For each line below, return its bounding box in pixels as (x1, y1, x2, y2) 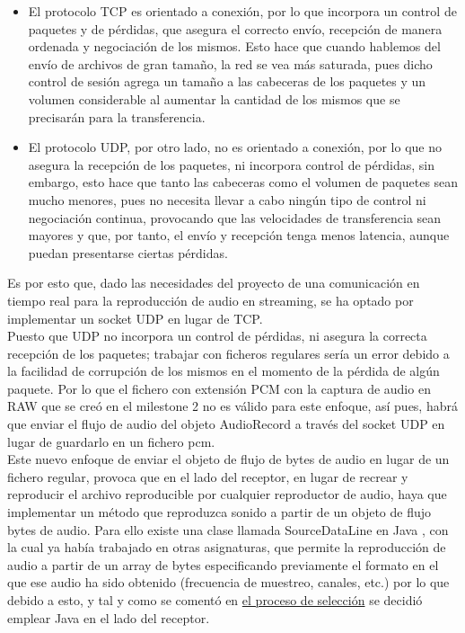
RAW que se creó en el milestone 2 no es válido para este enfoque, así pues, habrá (7, 397, 458, 415)
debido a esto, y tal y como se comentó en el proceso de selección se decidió (7, 591, 423, 609)
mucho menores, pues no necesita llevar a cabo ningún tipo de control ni (28, 190, 426, 209)
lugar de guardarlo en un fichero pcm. (7, 432, 215, 450)
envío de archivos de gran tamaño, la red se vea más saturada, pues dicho (28, 54, 433, 73)
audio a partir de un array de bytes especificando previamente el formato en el (7, 555, 439, 574)
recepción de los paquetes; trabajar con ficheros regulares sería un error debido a (7, 343, 450, 362)
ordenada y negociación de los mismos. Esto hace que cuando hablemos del (28, 37, 441, 56)
